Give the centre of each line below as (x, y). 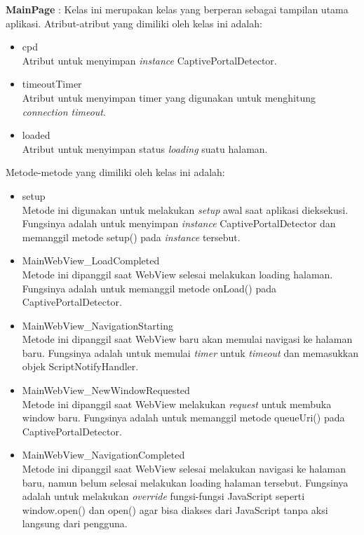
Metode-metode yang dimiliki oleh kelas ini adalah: (115, 172)
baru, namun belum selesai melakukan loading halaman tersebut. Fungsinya (185, 482)
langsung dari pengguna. (75, 523)
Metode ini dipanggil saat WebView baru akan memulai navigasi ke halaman (187, 339)
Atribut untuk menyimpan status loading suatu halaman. (145, 148)
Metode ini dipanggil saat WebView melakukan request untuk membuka (177, 404)
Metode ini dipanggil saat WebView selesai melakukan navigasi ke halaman (184, 469)
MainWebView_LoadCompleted (91, 260)
